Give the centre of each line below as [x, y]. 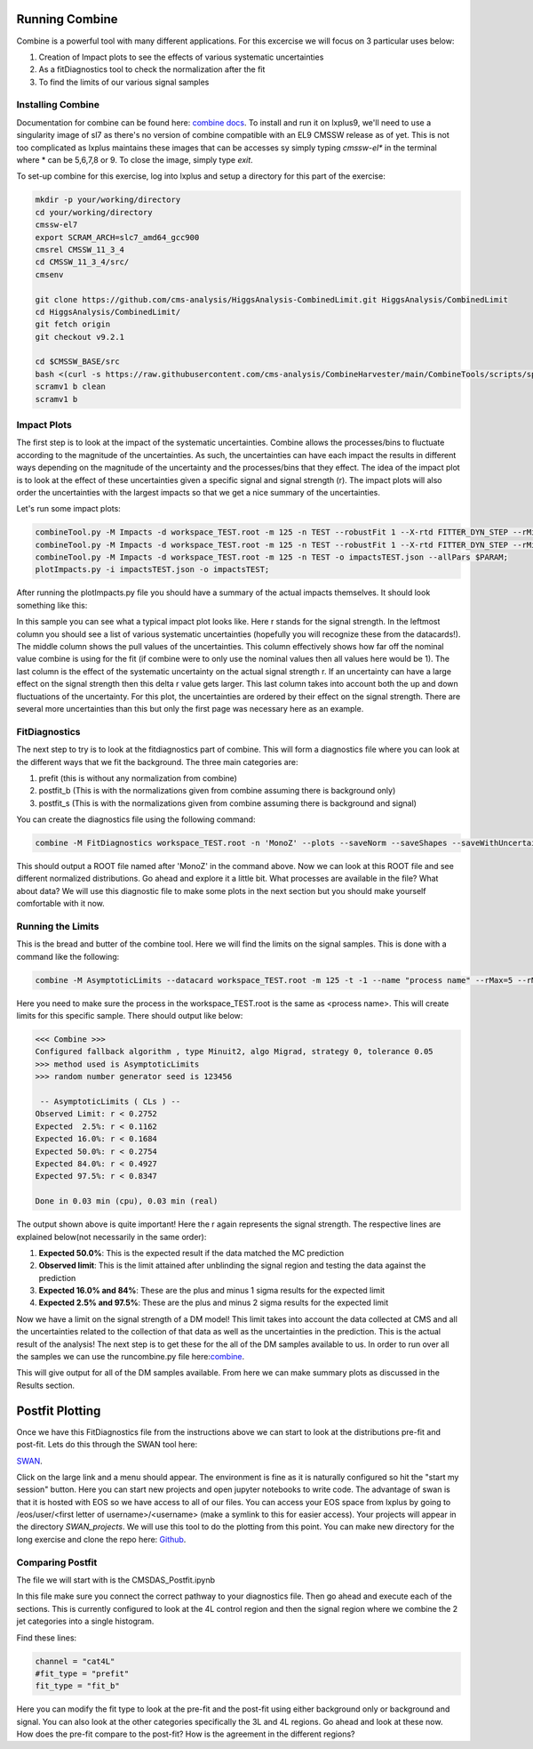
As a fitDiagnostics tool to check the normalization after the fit [152, 69]
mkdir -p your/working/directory [108, 200]
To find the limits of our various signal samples [124, 82]
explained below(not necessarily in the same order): [111, 1237]
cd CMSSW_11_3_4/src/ [82, 262]
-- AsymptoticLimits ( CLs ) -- [111, 1102]
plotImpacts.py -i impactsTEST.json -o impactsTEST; [152, 570]
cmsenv [49, 274]
